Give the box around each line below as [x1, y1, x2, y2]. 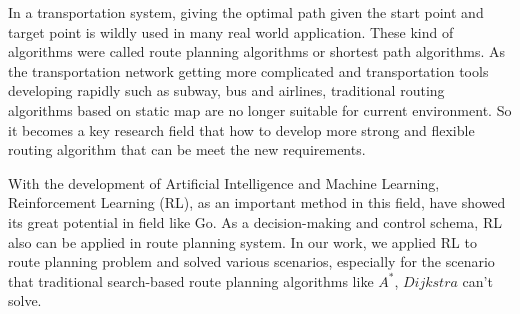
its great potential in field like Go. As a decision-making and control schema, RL [8, 211, 502, 232]
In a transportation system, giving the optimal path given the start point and [8, 2, 484, 22]
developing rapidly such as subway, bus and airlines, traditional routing [8, 80, 445, 101]
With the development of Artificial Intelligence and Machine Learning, [8, 172, 440, 193]
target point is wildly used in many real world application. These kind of [8, 21, 454, 42]
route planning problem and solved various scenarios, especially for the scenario [8, 251, 495, 272]
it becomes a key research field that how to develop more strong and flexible [8, 119, 475, 140]
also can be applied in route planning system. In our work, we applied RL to [8, 231, 477, 252]
